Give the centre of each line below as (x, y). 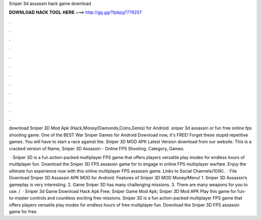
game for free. (23, 212)
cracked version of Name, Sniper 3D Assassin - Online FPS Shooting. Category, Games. (97, 148)
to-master (19, 198)
